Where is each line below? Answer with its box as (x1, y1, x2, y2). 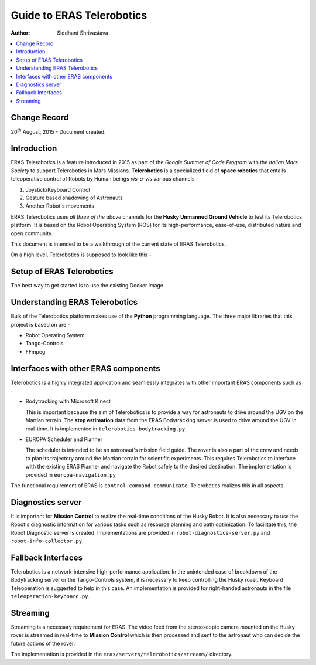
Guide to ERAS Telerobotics (11, 9, 147, 22)
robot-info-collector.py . (11, 537, 84, 545)
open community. (11, 229, 53, 237)
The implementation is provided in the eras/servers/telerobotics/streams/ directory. (11, 651, 233, 658)
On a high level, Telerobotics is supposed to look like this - (11, 251, 152, 258)
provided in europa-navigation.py (25, 471, 116, 478)
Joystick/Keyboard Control (25, 186, 90, 193)
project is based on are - (11, 321, 70, 328)
